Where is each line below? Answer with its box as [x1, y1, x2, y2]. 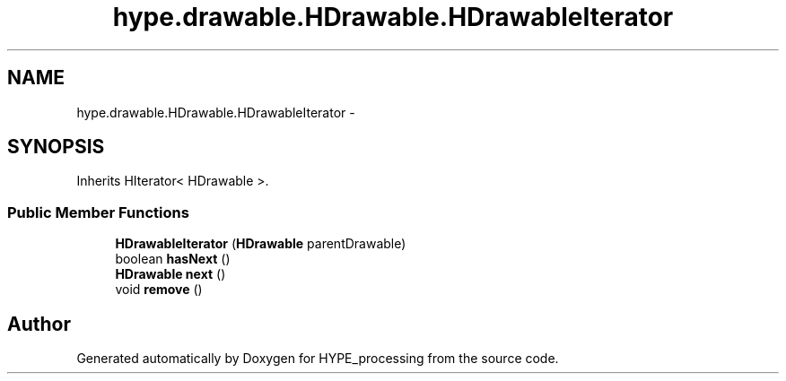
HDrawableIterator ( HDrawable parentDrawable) [115, 236, 406, 252]
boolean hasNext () [115, 251, 231, 267]
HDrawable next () [115, 266, 226, 282]
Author [7, 312, 71, 335]
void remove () [115, 281, 203, 298]
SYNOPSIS [7, 135, 105, 159]
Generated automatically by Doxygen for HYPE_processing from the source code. [76, 351, 559, 367]
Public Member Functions [7, 203, 189, 221]
